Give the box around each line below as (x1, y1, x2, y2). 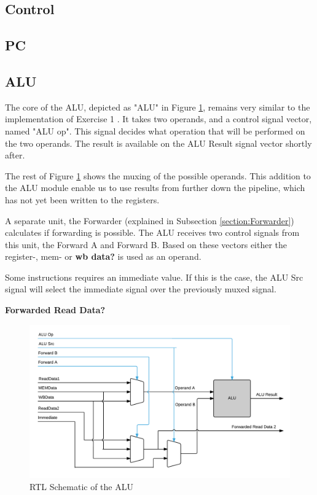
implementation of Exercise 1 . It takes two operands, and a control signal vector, (5, 112, 312, 125)
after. (5, 149, 25, 162)
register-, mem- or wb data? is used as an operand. (5, 250, 202, 263)
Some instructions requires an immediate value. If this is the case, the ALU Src (5, 270, 303, 283)
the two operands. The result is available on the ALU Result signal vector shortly (5, 136, 312, 149)
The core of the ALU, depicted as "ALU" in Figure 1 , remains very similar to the (5, 100, 310, 113)
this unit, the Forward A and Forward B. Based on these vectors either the (5, 238, 288, 251)
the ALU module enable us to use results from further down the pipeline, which (5, 181, 305, 194)
